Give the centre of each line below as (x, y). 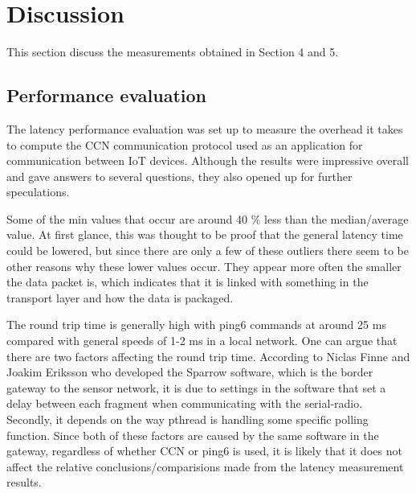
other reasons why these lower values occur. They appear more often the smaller (204, 266)
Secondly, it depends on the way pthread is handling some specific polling (188, 419)
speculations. (38, 192)
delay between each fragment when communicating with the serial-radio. (185, 403)
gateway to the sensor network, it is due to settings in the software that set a (196, 387)
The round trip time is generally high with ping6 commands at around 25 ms (196, 325)
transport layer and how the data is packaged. (120, 297)
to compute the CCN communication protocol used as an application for (185, 144)
